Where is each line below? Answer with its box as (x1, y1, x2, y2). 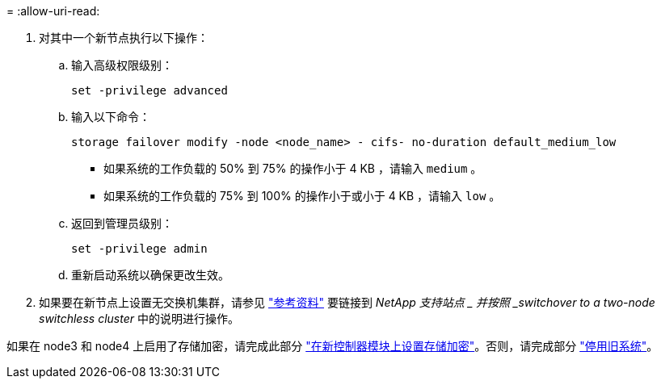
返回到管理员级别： (71, 216, 173, 230)
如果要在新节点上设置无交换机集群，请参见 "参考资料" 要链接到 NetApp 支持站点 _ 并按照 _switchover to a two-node (39, 295, 655, 309)
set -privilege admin (71, 242, 208, 255)
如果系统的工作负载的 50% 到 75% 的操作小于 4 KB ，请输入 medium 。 (103, 161, 482, 175)
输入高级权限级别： (71, 58, 173, 72)
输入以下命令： (71, 110, 150, 123)
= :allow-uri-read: (6, 4, 100, 18)
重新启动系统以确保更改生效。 (71, 268, 229, 282)
